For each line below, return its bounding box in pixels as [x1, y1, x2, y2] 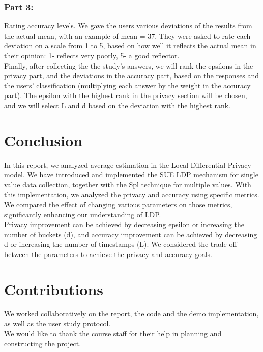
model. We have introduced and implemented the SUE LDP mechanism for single [4, 169, 258, 180]
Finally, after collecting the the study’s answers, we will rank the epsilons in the [4, 60, 253, 71]
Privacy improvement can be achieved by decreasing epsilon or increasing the [4, 219, 244, 230]
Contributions [4, 278, 104, 299]
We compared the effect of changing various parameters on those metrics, [4, 199, 232, 210]
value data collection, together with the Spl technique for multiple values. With [4, 179, 251, 189]
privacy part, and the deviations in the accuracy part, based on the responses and [4, 70, 259, 81]
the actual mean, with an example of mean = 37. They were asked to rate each [4, 30, 251, 41]
